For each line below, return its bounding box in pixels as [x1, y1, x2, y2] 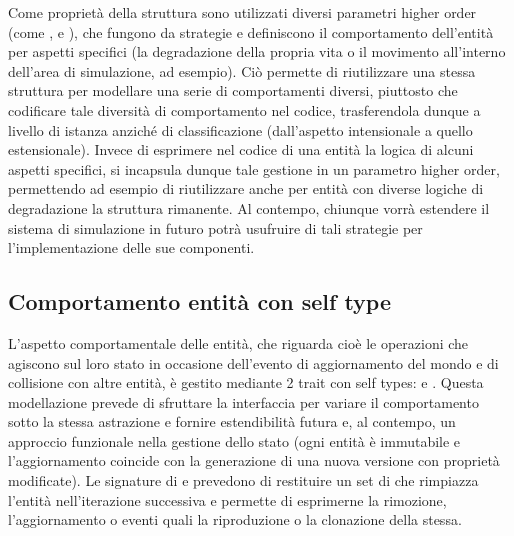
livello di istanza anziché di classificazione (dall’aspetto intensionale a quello [8, 119, 473, 140]
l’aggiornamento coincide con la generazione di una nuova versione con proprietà [8, 450, 500, 471]
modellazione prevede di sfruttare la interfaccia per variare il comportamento [8, 391, 479, 412]
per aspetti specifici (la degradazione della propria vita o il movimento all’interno [8, 41, 506, 62]
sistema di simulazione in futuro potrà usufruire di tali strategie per [8, 217, 423, 238]
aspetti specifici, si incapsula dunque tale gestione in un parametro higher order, [8, 158, 500, 179]
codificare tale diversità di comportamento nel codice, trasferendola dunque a [8, 99, 481, 120]
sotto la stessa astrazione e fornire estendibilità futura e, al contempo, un [8, 411, 456, 432]
